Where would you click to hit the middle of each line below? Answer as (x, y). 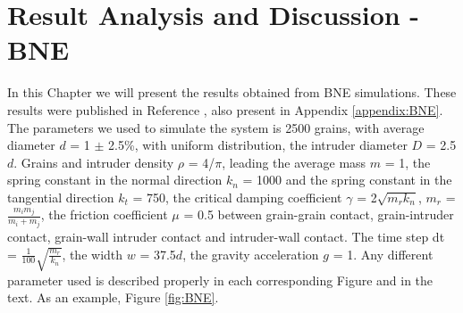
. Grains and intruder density (94, 162)
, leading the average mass (294, 162)
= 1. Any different (383, 254)
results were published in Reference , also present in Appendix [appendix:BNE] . (225, 109)
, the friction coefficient (104, 214)
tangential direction (61, 197)
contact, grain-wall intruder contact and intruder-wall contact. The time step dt (226, 236)
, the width (93, 254)
